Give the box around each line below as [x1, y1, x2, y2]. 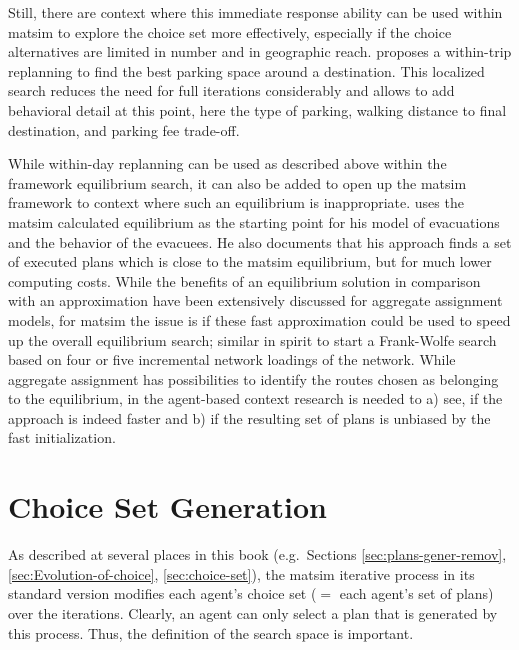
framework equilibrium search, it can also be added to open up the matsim [8, 172, 467, 193]
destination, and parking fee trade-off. [8, 119, 240, 140]
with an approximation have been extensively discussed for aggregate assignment [8, 290, 503, 311]
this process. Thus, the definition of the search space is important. [8, 622, 414, 643]
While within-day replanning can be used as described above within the [8, 153, 447, 174]
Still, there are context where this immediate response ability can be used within [8, 2, 503, 22]
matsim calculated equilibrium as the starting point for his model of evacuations [8, 211, 500, 232]
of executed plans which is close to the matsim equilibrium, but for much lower [8, 251, 492, 272]
